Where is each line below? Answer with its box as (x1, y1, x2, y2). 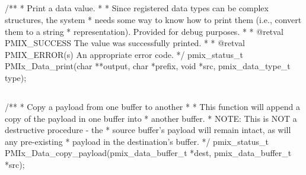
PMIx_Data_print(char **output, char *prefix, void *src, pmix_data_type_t (5, 60, 291, 72)
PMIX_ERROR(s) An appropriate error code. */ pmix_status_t (5, 48, 243, 60)
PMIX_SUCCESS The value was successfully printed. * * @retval (5, 37, 245, 49)
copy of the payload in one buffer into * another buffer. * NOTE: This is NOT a (5, 112, 297, 124)
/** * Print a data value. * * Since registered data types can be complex (5, 2, 269, 14)
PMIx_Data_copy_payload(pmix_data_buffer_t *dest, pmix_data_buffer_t (5, 147, 292, 159)
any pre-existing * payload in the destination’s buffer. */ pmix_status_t (5, 135, 269, 147)
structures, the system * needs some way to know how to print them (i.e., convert (5, 13, 302, 25)
